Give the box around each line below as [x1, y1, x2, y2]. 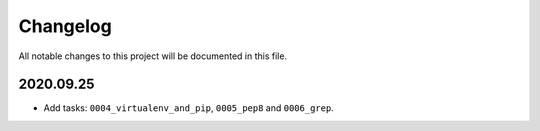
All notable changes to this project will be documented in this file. [18, 50, 288, 62]
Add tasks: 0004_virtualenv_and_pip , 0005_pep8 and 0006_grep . [43, 102, 334, 114]
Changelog [18, 15, 112, 37]
